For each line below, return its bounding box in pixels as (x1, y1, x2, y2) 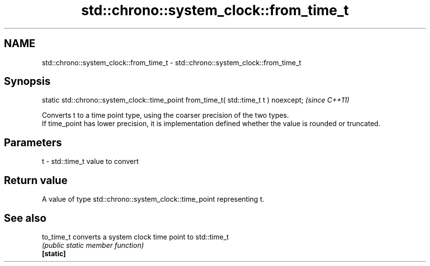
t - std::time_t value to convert (42, 157, 139, 166)
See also (4, 212, 47, 224)
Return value (4, 174, 68, 186)
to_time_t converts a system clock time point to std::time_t (42, 232, 229, 241)
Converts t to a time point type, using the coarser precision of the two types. (42, 111, 289, 120)
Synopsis (4, 75, 51, 88)
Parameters (4, 136, 62, 149)
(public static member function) (42, 240, 144, 249)
